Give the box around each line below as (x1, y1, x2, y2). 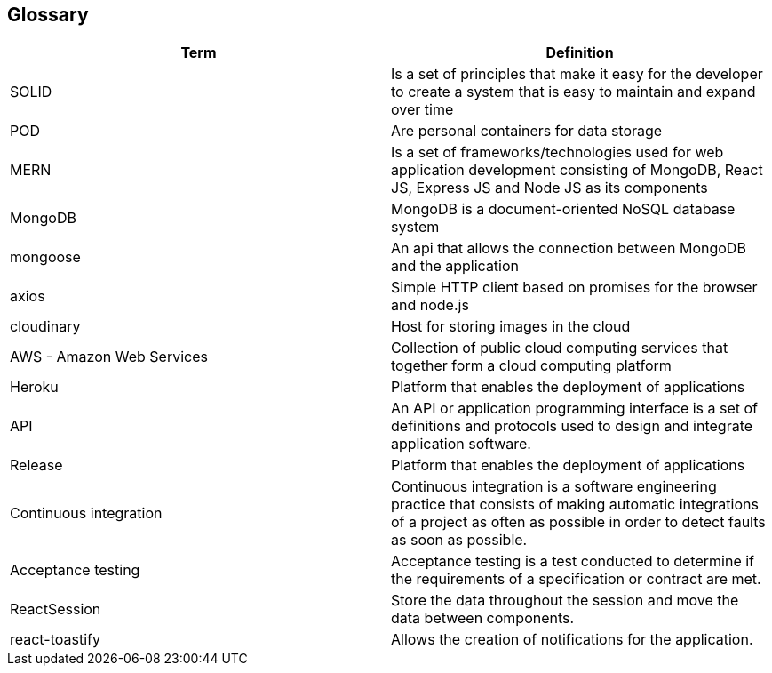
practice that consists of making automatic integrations (391, 495, 759, 514)
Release (10, 456, 63, 475)
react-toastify (10, 630, 100, 649)
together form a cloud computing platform (391, 357, 672, 375)
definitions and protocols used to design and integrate (391, 417, 753, 436)
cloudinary (10, 317, 81, 336)
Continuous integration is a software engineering (391, 477, 717, 496)
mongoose (10, 248, 81, 267)
